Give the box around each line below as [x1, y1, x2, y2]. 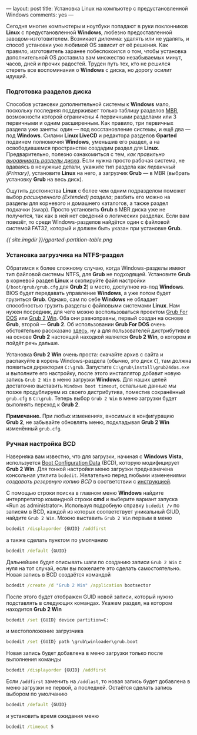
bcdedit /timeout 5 [6, 724, 54, 730]
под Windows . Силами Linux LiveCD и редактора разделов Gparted [6, 132, 177, 139]
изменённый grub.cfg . [6, 425, 62, 432]
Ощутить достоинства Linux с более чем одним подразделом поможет [6, 187, 186, 194]
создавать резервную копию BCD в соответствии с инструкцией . [6, 478, 172, 485]
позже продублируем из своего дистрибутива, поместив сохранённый [6, 388, 186, 395]
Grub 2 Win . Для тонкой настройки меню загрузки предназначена [6, 465, 173, 472]
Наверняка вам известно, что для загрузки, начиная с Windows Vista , [6, 453, 183, 460]
